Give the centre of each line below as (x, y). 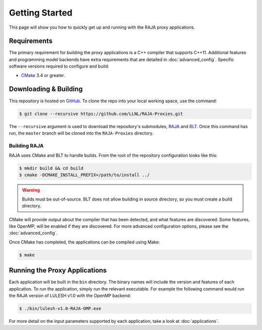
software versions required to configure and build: (59, 66)
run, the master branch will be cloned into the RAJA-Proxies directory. (81, 133)
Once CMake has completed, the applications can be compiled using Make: (84, 242)
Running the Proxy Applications (58, 270)
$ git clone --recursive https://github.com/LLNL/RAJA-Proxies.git (101, 114)
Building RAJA (26, 146)
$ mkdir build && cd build (51, 168)
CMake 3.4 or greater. (43, 75)
